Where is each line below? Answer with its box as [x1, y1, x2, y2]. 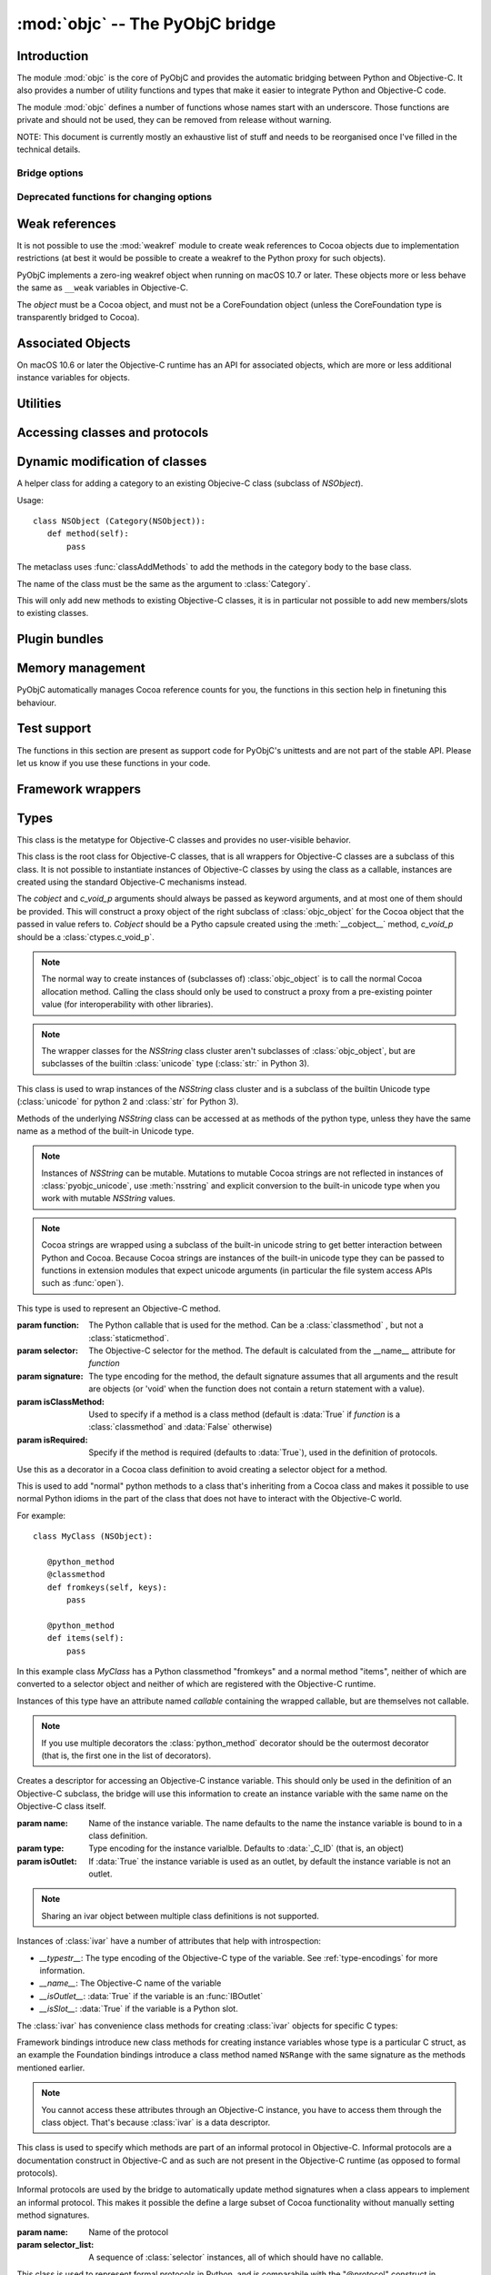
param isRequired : [16, 1434, 88, 1445]
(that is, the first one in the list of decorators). [41, 1750, 212, 1761]
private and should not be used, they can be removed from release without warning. [16, 115, 332, 126]
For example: [16, 1510, 66, 1521]
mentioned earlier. [16, 2062, 85, 2073]
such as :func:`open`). [41, 1278, 125, 1289]
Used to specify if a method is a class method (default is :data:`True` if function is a [88, 1409, 400, 1420]
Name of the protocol [88, 2226, 168, 2238]
